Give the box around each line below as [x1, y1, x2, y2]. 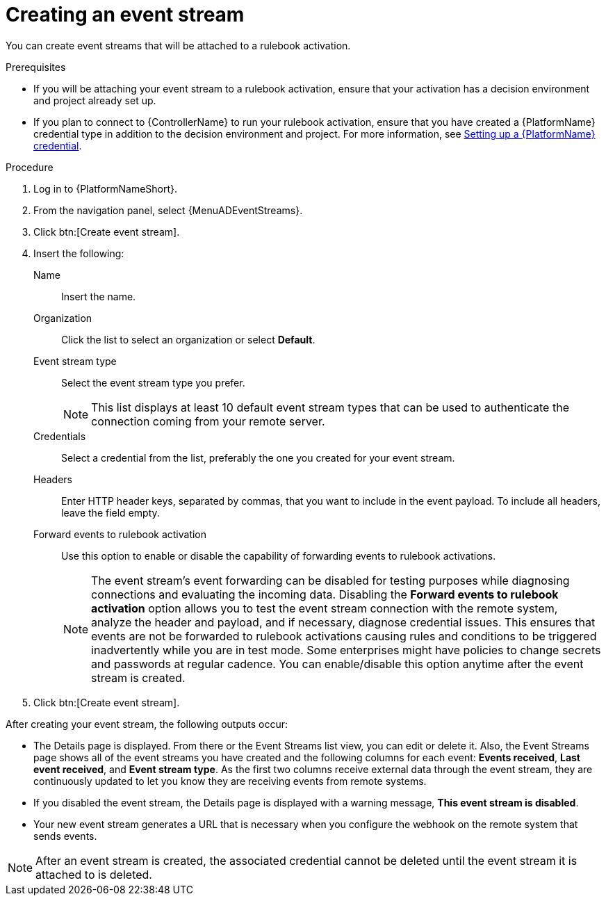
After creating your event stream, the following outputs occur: [6, 717, 288, 730]
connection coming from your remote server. [91, 414, 325, 428]
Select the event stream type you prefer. [61, 376, 245, 389]
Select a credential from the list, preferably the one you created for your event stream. [61, 451, 455, 464]
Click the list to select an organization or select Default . [61, 333, 316, 346]
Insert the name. [61, 290, 136, 302]
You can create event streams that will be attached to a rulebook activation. [6, 39, 351, 51]
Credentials [33, 430, 86, 442]
